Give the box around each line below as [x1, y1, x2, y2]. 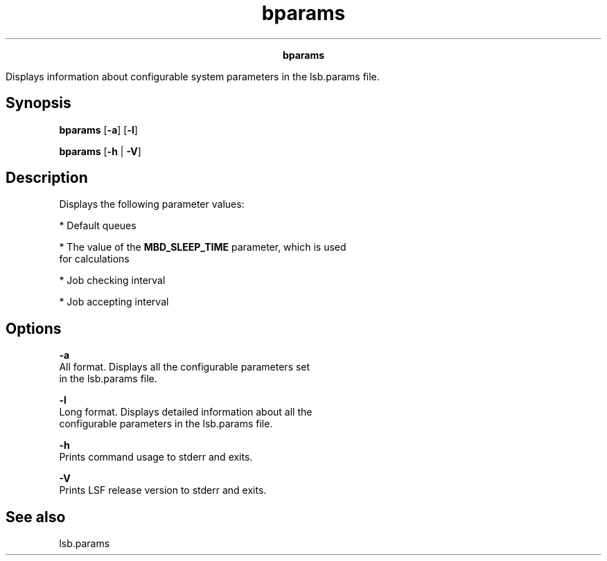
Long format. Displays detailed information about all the [59, 406, 313, 418]
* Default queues [59, 220, 137, 232]
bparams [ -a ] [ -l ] [59, 123, 138, 136]
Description [6, 169, 88, 187]
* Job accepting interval [59, 296, 169, 308]
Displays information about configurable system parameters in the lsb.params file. [6, 70, 380, 82]
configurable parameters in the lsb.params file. [59, 418, 273, 430]
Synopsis [6, 94, 71, 112]
